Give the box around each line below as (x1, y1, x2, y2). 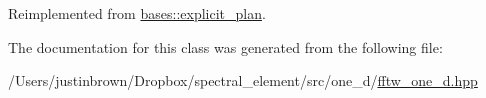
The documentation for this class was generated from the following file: (8, 36, 443, 57)
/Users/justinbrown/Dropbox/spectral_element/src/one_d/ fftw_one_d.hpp (8, 70, 478, 91)
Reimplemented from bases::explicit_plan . (8, 3, 266, 23)
